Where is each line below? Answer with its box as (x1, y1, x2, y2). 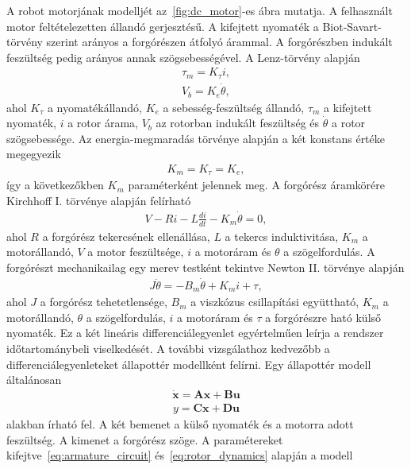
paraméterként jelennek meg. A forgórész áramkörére (128, 176, 385, 193)
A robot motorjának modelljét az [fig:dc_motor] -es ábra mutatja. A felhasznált (6, 2, 393, 18)
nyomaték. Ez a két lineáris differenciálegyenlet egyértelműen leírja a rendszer (6, 324, 384, 341)
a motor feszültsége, (87, 243, 184, 260)
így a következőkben (6, 176, 104, 193)
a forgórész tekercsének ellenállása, (42, 227, 210, 244)
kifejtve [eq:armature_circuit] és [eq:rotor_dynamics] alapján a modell (6, 447, 353, 463)
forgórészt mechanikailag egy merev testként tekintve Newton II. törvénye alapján (6, 258, 405, 275)
